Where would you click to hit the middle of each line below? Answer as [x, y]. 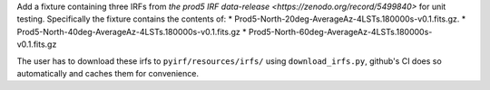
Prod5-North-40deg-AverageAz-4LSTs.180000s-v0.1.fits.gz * [132, 31]
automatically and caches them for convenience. [108, 73]
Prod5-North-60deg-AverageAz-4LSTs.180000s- [340, 31]
